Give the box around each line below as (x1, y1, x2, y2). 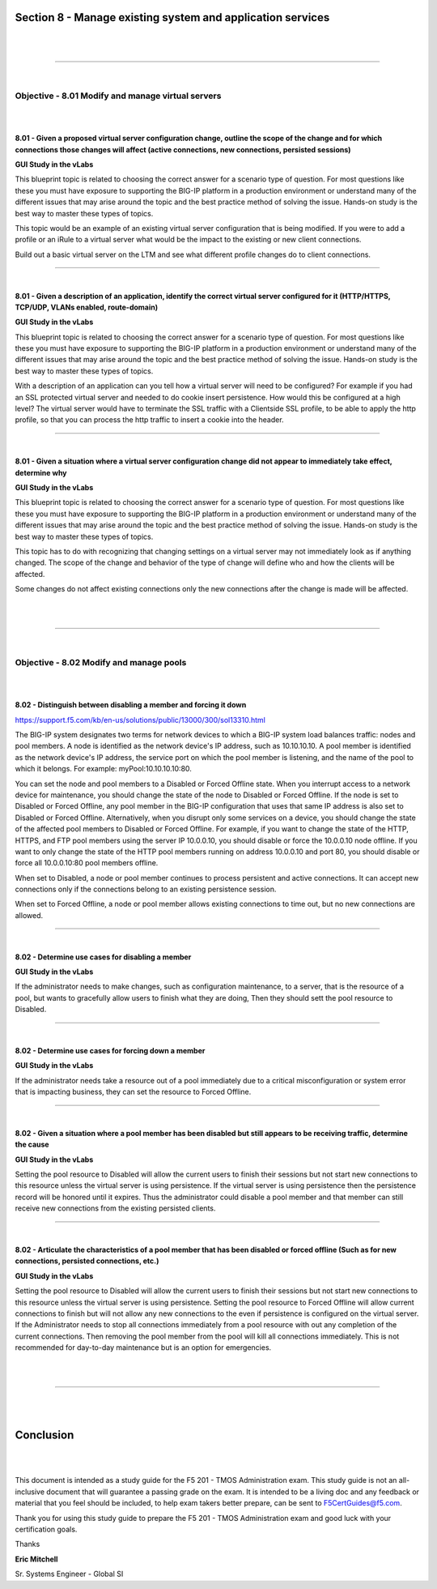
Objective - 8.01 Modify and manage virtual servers (15, 90, 222, 101)
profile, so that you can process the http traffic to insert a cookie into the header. (15, 415, 284, 425)
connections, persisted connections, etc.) (15, 1256, 159, 1266)
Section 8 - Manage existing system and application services (15, 11, 330, 24)
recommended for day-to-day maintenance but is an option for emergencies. (15, 1343, 272, 1352)
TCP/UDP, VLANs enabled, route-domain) (15, 302, 159, 312)
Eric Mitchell (15, 1554, 58, 1564)
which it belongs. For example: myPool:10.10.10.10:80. (15, 764, 192, 774)
